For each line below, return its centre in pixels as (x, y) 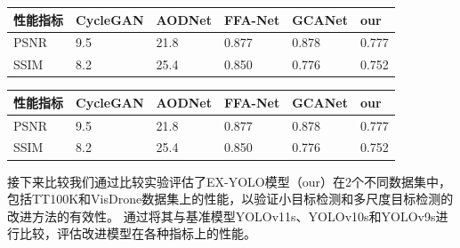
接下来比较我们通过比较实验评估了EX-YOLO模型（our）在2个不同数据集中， (229, 181)
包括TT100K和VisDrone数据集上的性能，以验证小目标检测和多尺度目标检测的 (230, 199)
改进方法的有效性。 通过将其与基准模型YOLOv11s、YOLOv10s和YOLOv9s (222, 216)
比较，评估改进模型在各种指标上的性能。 (137, 233)
